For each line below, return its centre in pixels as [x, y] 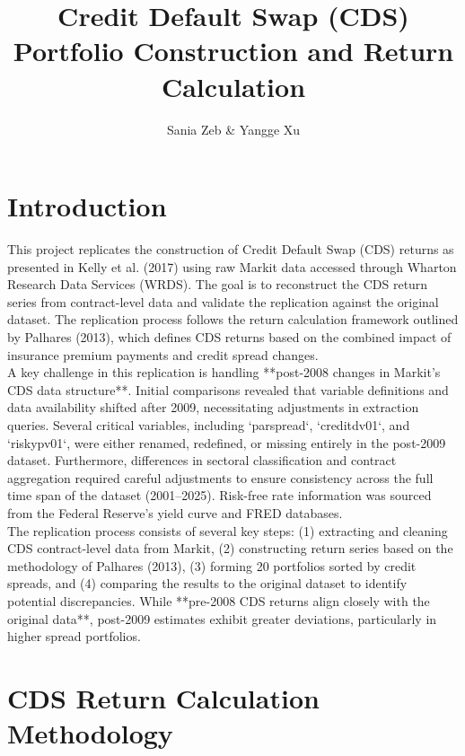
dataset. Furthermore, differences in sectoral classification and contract [202, 460]
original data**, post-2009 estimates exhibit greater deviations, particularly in [222, 618]
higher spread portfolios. [74, 636]
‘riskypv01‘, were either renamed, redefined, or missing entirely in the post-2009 [227, 442]
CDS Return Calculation [163, 697]
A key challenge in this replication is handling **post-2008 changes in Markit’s [224, 372]
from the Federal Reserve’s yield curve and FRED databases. [175, 512]
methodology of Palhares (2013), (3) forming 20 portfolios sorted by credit [212, 565]
